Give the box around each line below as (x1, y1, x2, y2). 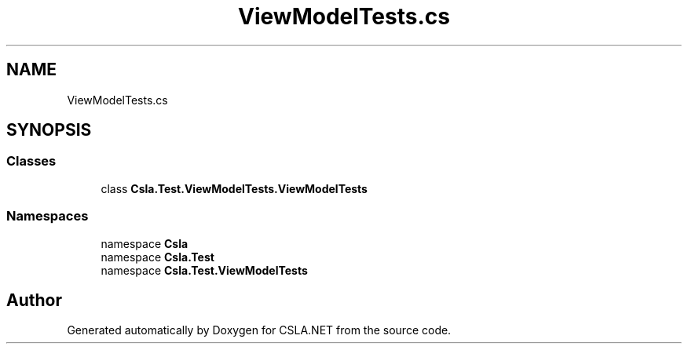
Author (6, 290, 62, 310)
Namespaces (6, 208, 89, 224)
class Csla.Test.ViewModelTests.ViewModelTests (101, 181, 368, 195)
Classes (6, 153, 57, 170)
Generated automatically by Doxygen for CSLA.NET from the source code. (67, 323, 452, 337)
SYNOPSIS (6, 120, 92, 140)
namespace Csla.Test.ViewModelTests (101, 263, 308, 277)
